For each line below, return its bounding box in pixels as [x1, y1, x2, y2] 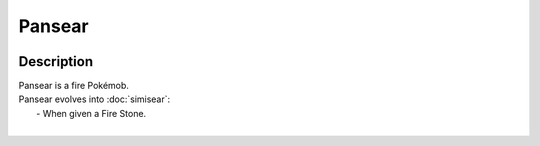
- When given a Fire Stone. [36, 107, 147, 119]
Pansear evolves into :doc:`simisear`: [18, 93, 171, 105]
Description [18, 53, 94, 70]
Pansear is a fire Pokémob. [18, 80, 130, 92]
